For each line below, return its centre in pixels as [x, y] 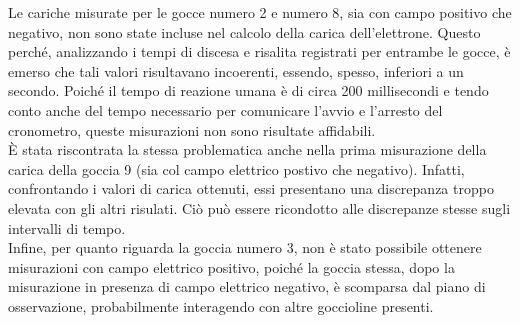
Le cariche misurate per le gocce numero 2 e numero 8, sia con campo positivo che [260, 12]
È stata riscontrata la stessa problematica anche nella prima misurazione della [247, 149]
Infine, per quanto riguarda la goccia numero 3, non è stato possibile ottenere [245, 247]
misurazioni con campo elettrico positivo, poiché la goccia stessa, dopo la [231, 266]
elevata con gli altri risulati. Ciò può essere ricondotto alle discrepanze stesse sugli [259, 207]
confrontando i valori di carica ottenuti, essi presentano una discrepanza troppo [251, 188]
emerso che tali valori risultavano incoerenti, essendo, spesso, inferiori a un [236, 70]
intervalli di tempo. [67, 227]
